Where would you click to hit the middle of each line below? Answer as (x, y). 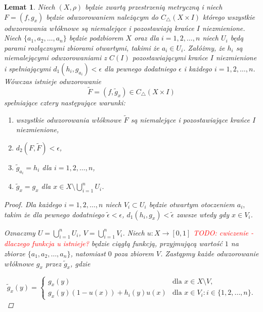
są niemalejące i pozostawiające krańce (190, 119)
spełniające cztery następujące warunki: (65, 102)
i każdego (198, 68)
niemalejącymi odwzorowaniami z (56, 57)
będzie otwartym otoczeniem (192, 204)
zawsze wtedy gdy (203, 214)
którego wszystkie (229, 16)
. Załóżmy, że (204, 47)
